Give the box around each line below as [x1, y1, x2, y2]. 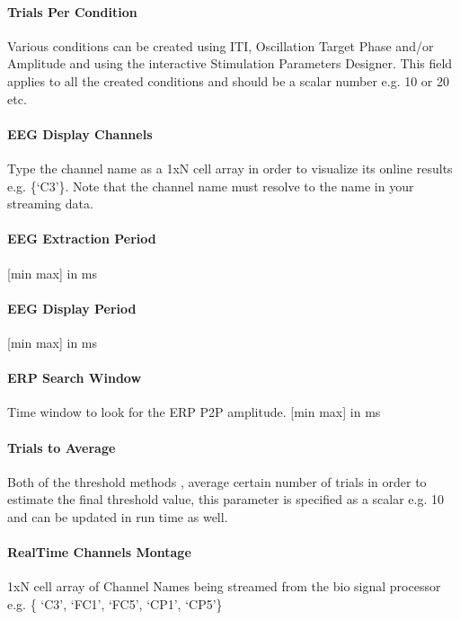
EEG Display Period [7, 298, 137, 317]
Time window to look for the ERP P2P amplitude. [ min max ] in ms [7, 403, 381, 421]
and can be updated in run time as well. [7, 507, 228, 526]
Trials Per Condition [7, 2, 137, 21]
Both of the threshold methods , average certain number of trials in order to [7, 472, 427, 491]
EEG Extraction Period [7, 229, 156, 248]
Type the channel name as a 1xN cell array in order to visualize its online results [7, 158, 453, 177]
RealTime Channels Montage [7, 543, 191, 562]
